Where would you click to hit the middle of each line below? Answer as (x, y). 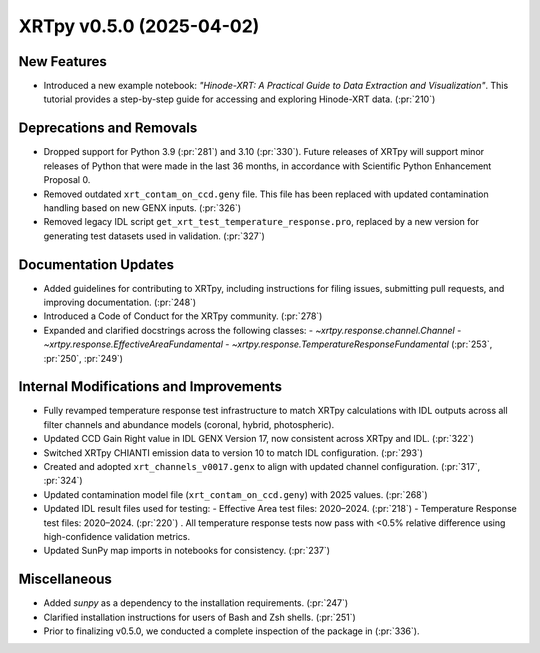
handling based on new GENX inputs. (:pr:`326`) (142, 207)
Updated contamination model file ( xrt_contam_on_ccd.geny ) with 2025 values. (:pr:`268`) (236, 494)
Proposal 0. (67, 180)
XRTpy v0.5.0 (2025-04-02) (139, 26)
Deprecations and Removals (108, 128)
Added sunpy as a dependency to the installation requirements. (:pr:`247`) (196, 603)
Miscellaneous (65, 579)
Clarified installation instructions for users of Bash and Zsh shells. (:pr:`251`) (200, 617)
